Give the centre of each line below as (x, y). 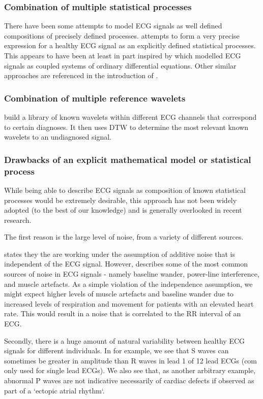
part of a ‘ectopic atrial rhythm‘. (54, 390)
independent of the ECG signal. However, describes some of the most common (126, 264)
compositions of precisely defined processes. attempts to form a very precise (122, 35)
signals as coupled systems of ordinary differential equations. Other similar (120, 65)
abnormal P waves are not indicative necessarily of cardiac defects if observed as (129, 380)
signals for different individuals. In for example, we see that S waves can (116, 351)
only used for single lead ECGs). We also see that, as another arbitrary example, (130, 370)
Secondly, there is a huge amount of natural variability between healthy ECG (125, 340)
